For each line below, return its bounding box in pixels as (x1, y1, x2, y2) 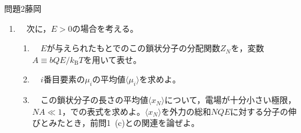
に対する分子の (230, 105, 289, 117)
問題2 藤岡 (4, 2, 41, 14)
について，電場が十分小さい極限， (164, 94, 296, 106)
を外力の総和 (161, 105, 211, 117)
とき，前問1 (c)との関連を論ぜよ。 (65, 117, 200, 129)
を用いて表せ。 (83, 53, 141, 65)
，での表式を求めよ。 (62, 105, 145, 117)
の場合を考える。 (72, 22, 138, 34)
